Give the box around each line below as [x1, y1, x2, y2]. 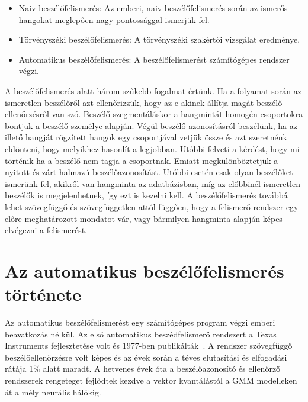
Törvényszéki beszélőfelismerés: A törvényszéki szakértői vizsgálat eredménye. [18, 33, 300, 46]
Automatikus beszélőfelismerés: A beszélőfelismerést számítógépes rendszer [18, 53, 290, 65]
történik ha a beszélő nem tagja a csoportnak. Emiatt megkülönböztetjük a [5, 154, 278, 166]
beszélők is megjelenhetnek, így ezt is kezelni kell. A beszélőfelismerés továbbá [5, 189, 288, 201]
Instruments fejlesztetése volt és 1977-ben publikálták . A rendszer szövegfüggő [5, 339, 293, 352]
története [5, 282, 82, 306]
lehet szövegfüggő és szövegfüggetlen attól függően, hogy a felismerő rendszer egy [5, 200, 299, 213]
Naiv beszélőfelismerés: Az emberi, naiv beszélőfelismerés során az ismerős [18, 2, 288, 14]
